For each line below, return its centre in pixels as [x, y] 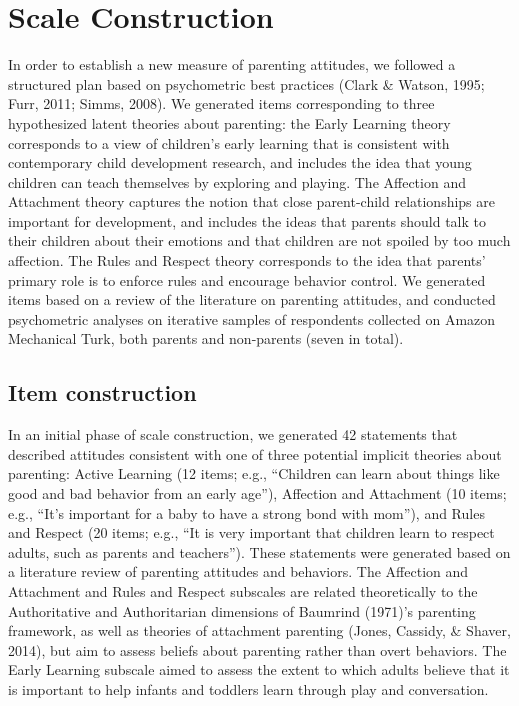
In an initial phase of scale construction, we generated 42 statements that [233, 434]
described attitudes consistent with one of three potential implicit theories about [255, 453]
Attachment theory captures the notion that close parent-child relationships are [252, 201]
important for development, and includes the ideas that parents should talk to [247, 220]
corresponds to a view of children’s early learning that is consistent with [229, 142]
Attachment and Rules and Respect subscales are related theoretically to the [243, 590]
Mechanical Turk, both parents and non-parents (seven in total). [206, 338]
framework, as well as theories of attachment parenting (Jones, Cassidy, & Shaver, [259, 630]
